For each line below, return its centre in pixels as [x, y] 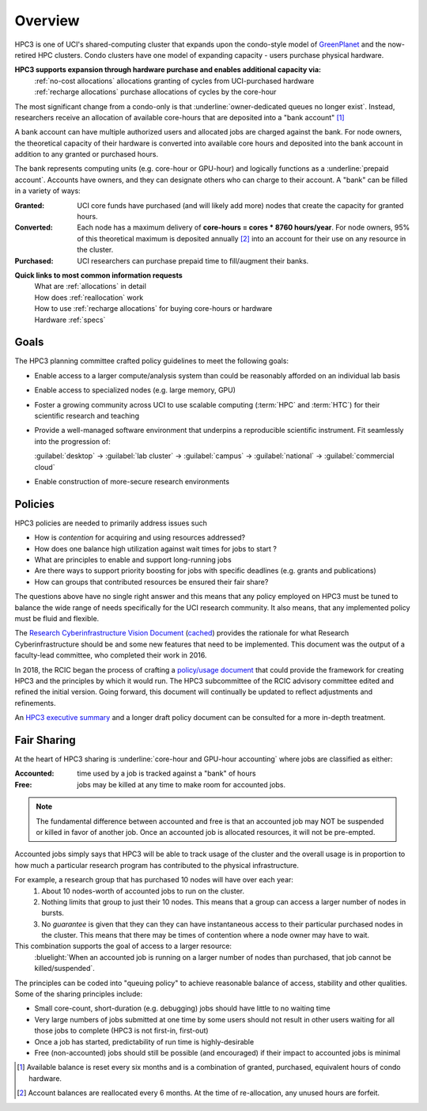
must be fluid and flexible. [57, 618]
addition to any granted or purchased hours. [86, 154]
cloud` [45, 467]
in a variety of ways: [47, 191]
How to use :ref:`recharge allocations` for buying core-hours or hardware [153, 309]
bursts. [53, 913]
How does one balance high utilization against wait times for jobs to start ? [155, 548]
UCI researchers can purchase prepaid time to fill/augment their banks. [193, 260]
